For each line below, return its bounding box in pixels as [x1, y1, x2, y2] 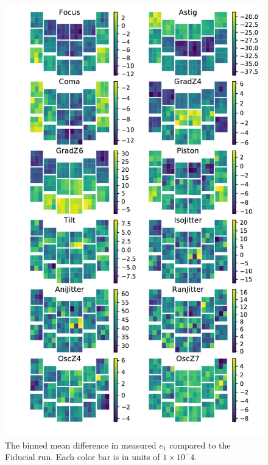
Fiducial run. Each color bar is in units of [5, 450, 160, 463]
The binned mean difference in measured [5, 438, 157, 451]
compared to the [169, 438, 231, 451]
